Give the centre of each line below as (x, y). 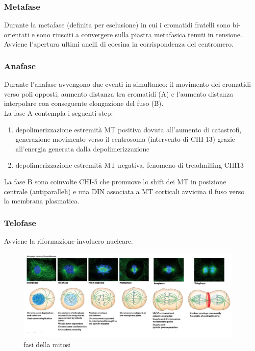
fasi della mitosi (47, 344)
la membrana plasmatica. (42, 201)
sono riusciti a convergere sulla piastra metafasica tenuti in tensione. (140, 34)
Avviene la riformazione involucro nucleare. (69, 240)
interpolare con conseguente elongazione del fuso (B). (84, 103)
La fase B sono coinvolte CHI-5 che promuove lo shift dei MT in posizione (115, 181)
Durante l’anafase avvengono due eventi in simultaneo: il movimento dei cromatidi (127, 84)
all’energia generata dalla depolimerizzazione (82, 148)
